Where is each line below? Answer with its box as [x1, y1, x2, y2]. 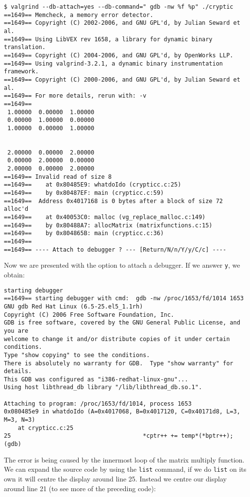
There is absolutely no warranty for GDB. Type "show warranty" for [4, 360, 233, 367]
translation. [4, 44, 46, 51]
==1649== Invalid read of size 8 [4, 173, 112, 180]
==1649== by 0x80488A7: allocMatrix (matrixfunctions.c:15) [4, 222, 213, 229]
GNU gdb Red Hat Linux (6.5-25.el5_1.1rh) [4, 303, 143, 310]
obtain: [4, 270, 25, 279]
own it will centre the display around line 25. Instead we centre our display [4, 473, 227, 483]
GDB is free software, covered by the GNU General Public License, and [4, 319, 240, 326]
